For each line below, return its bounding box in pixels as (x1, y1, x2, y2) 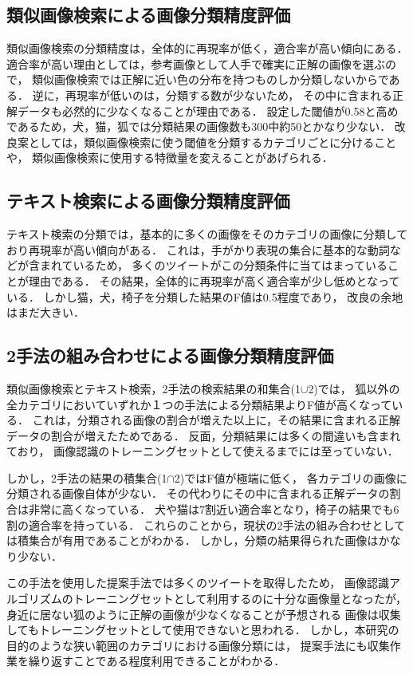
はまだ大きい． (6, 304, 85, 321)
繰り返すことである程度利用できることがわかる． (28, 652, 285, 669)
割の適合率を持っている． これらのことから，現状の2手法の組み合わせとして (6, 516, 406, 533)
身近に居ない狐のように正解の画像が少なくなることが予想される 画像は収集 (6, 605, 401, 622)
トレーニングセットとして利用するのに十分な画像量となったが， (73, 590, 407, 607)
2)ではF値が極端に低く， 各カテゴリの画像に (174, 469, 407, 486)
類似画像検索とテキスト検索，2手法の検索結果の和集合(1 (6, 380, 301, 396)
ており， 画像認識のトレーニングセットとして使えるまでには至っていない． (6, 443, 399, 459)
